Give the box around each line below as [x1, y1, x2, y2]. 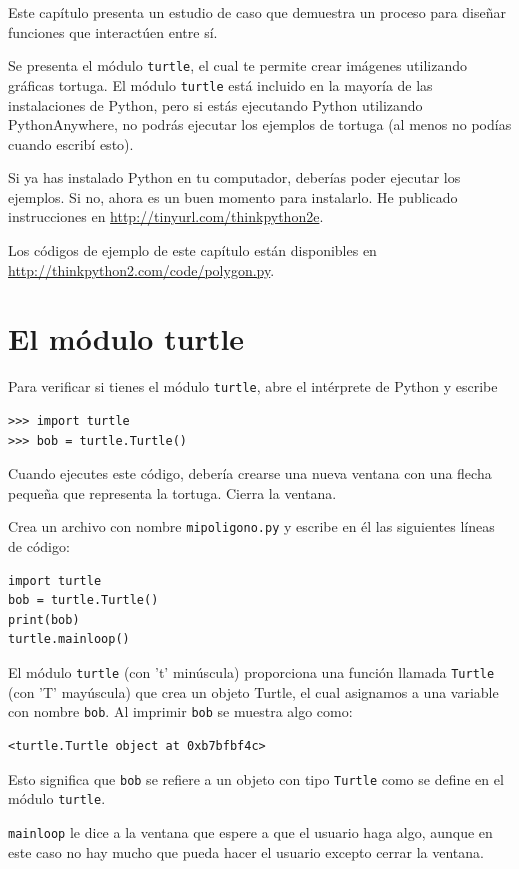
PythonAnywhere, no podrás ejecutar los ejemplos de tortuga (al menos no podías [8, 114, 512, 135]
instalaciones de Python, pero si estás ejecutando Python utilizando [8, 94, 423, 115]
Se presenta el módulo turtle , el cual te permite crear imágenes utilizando [8, 55, 467, 76]
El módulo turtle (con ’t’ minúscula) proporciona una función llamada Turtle [8, 662, 495, 683]
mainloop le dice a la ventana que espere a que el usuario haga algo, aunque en [8, 821, 493, 842]
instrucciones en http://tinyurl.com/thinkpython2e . [8, 206, 324, 227]
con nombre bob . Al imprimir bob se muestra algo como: [8, 701, 353, 722]
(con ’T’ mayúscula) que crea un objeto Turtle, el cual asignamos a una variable [8, 681, 499, 702]
